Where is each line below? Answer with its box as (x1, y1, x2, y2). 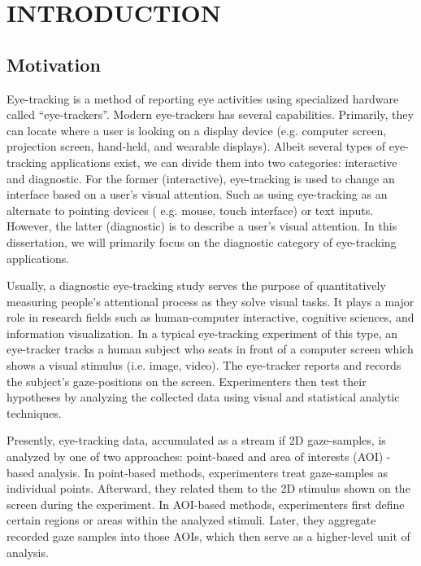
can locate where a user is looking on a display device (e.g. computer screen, (7, 121, 387, 138)
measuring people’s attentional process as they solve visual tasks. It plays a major (7, 292, 414, 309)
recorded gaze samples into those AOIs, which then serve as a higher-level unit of (7, 528, 410, 545)
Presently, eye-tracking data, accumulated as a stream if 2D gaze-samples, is (7, 432, 386, 449)
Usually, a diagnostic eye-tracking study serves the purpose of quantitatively (7, 277, 386, 294)
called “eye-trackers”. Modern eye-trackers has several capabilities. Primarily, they (7, 106, 414, 123)
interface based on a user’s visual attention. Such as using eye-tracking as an (7, 186, 388, 203)
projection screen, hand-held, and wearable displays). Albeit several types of (7, 138, 386, 155)
